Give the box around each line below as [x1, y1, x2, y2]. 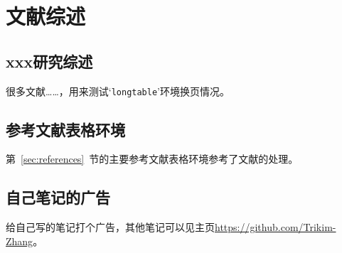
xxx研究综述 [6, 50, 93, 72]
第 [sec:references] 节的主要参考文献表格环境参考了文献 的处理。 [6, 151, 299, 166]
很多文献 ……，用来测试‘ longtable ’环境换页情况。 [6, 83, 230, 98]
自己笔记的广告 [6, 186, 110, 208]
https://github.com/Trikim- [215, 220, 336, 235]
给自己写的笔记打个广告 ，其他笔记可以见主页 [6, 220, 215, 235]
